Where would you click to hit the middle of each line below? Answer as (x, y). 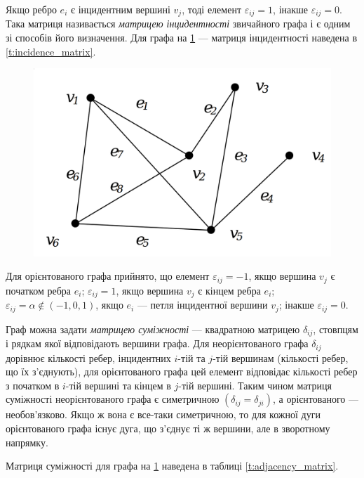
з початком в (33, 385)
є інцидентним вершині (120, 9)
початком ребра (39, 290)
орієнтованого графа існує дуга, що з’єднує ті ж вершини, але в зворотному (168, 428)
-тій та (191, 357)
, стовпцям (336, 329)
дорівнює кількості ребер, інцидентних (88, 357)
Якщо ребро (31, 9)
